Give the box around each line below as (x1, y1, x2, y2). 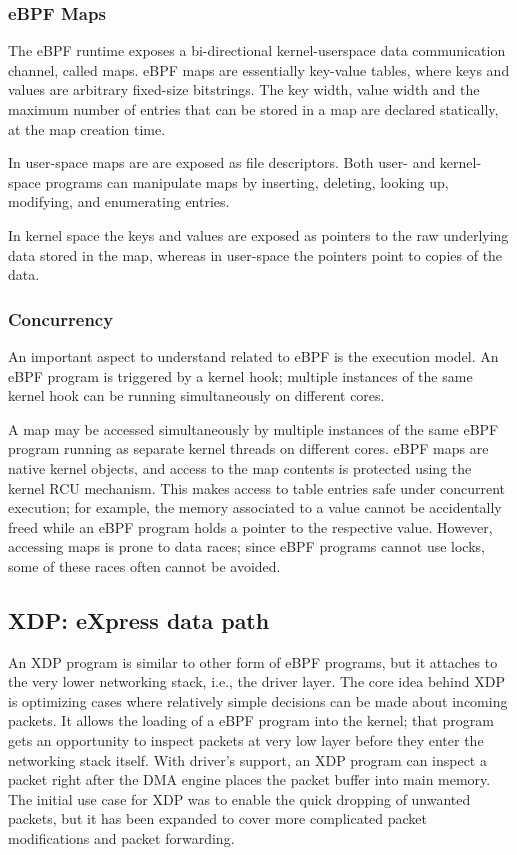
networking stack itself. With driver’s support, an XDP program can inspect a (8, 749, 487, 770)
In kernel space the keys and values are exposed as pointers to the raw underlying (8, 224, 509, 245)
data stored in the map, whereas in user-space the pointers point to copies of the (8, 244, 503, 265)
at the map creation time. (8, 118, 166, 139)
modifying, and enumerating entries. (8, 191, 230, 212)
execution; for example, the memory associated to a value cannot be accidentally (8, 497, 502, 518)
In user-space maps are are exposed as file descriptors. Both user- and (8, 152, 436, 173)
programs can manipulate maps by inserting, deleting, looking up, (45, 171, 449, 192)
